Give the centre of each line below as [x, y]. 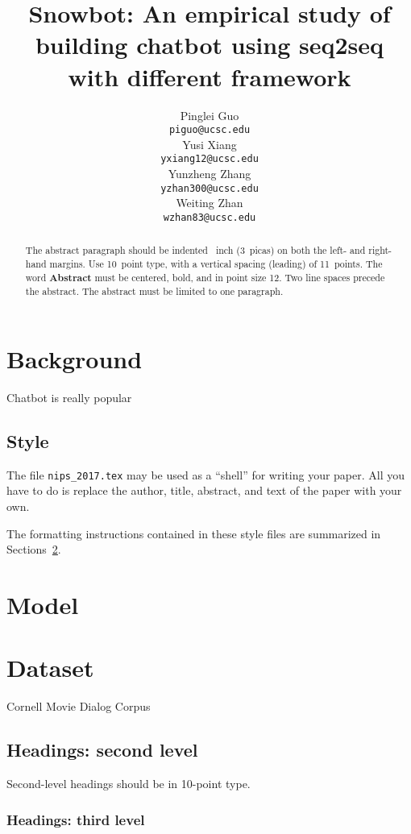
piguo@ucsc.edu [210, 130]
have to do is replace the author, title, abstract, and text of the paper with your [204, 490]
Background [75, 358]
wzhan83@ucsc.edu [210, 217]
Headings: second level [102, 750]
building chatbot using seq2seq [210, 45]
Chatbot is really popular [69, 397]
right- [380, 250]
